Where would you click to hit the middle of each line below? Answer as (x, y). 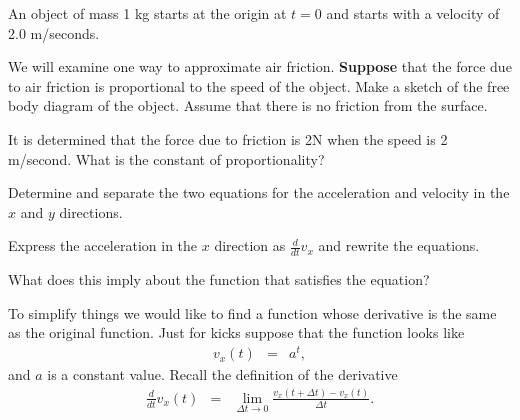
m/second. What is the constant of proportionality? (166, 158)
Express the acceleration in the (103, 245)
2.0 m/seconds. (54, 32)
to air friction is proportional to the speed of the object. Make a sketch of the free (259, 85)
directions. (91, 211)
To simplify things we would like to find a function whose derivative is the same (252, 312)
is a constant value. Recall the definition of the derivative (222, 374)
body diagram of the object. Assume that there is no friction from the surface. (248, 105)
